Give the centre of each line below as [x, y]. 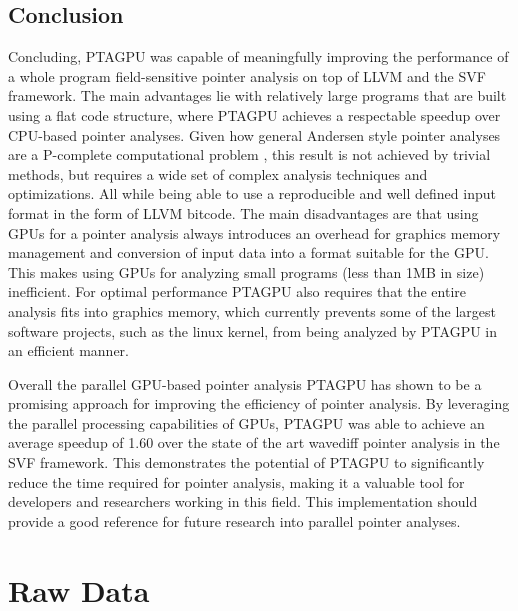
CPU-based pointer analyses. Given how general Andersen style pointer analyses [254, 134]
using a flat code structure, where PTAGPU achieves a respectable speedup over [254, 114]
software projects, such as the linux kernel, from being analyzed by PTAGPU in [253, 330]
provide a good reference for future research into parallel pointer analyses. [234, 520]
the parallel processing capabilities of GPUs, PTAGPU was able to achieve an [246, 422]
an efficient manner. [68, 350]
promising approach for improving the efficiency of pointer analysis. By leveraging [259, 403]
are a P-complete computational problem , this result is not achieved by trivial [249, 154]
